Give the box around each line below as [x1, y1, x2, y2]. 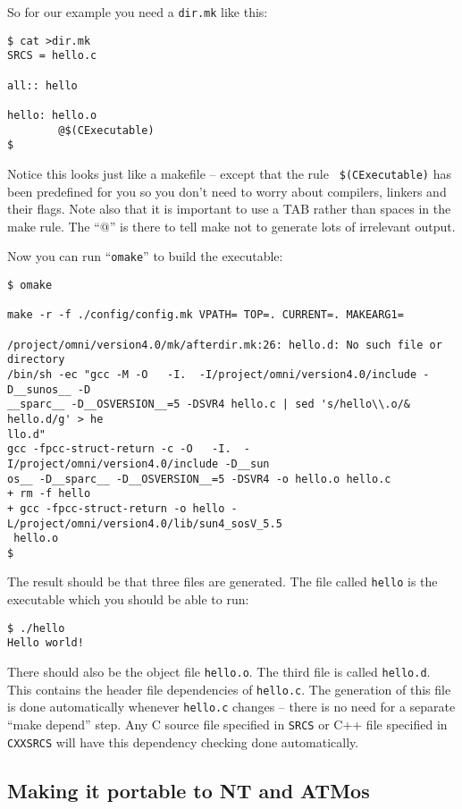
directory [7, 353, 65, 367]
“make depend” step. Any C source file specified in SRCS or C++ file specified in [7, 715, 448, 733]
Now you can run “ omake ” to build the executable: [7, 247, 283, 265]
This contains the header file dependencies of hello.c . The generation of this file [7, 679, 451, 698]
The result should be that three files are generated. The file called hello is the [7, 572, 438, 591]
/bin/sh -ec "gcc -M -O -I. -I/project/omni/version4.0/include [7, 367, 417, 381]
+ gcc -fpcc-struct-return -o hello [7, 501, 225, 515]
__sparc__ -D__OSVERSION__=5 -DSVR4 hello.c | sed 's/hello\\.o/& [7, 398, 411, 411]
